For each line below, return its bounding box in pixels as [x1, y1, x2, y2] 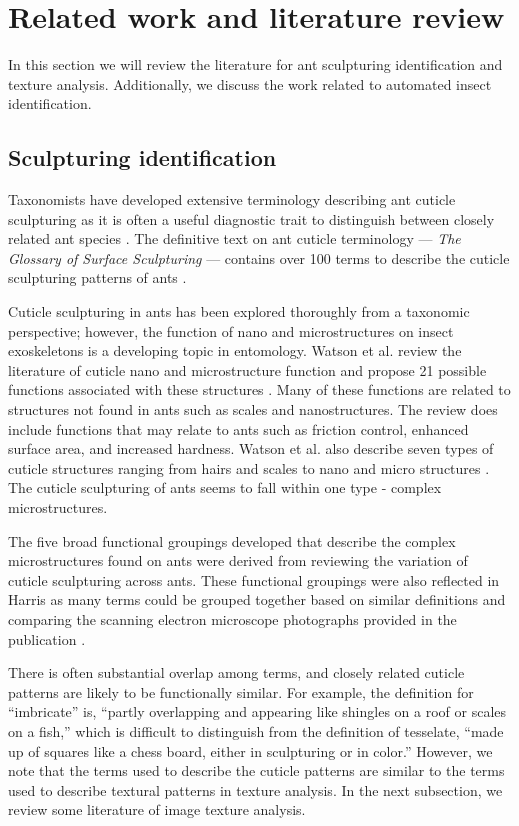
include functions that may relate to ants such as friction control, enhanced [8, 418, 469, 439]
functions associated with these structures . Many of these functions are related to [8, 379, 511, 400]
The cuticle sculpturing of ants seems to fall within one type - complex [8, 477, 442, 498]
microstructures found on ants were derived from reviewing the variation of [8, 550, 468, 571]
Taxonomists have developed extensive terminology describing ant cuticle [8, 189, 456, 210]
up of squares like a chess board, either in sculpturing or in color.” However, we [8, 740, 493, 761]
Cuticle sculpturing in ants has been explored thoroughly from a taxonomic [8, 301, 470, 322]
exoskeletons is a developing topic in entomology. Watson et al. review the [8, 340, 462, 361]
